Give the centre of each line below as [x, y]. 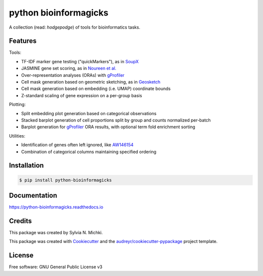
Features [23, 41]
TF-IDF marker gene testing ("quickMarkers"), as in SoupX [80, 61]
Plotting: [18, 104]
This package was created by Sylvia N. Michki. [56, 232]
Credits [20, 221]
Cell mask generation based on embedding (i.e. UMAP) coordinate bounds [96, 89]
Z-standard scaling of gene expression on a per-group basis [82, 95]
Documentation [33, 195]
